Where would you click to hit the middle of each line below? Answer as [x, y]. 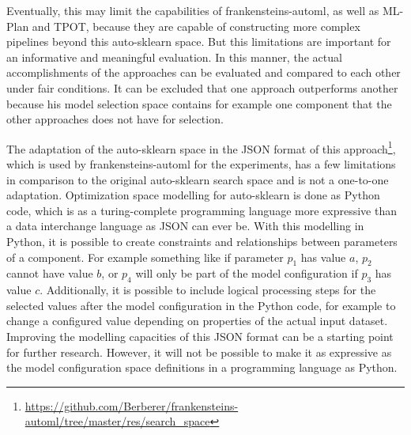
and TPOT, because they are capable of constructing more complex [196, 26]
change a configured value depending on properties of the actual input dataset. [197, 321]
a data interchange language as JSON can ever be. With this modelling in [185, 226]
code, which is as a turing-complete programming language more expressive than [202, 210]
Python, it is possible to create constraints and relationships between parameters [202, 241]
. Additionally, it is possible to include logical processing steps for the [208, 290]
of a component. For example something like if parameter [145, 257]
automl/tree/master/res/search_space [117, 421]
